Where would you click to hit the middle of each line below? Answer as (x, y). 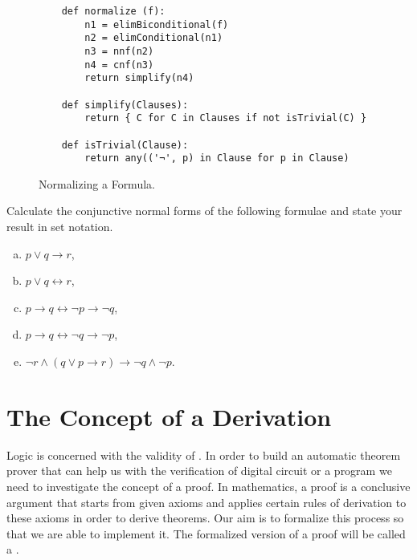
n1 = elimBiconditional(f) (157, 24)
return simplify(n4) (139, 78)
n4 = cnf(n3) (119, 65)
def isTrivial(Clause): (125, 145)
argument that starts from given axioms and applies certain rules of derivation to (206, 502)
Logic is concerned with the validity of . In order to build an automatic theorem (204, 454)
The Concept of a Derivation (169, 416)
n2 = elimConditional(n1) (154, 38)
